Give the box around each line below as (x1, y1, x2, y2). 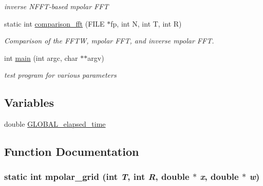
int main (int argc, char (4, 52, 78, 63)
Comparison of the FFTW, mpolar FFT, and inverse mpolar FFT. (4, 35, 214, 46)
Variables (4, 95, 54, 110)
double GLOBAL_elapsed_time (4, 119, 106, 129)
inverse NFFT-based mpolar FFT (4, 1, 109, 11)
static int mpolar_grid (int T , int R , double (4, 170, 190, 183)
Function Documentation (4, 144, 139, 159)
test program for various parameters (4, 69, 117, 80)
